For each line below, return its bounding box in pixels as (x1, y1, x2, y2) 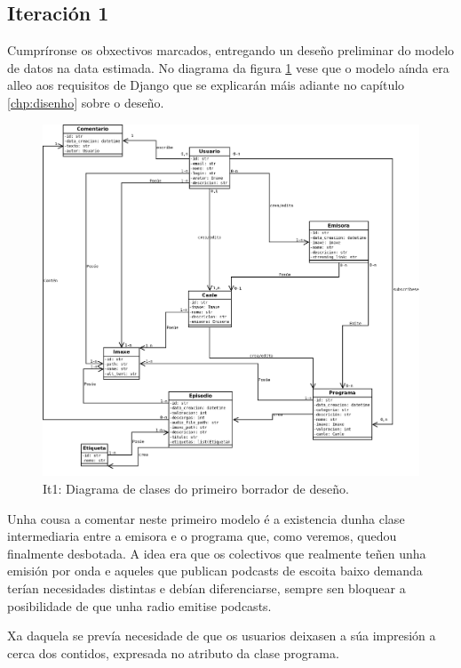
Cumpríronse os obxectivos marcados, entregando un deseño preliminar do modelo (7, 41, 455, 60)
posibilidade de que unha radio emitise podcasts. (7, 596, 272, 615)
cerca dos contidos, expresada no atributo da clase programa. (7, 643, 339, 662)
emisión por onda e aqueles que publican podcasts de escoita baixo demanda (7, 561, 423, 580)
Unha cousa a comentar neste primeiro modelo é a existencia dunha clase (7, 509, 405, 527)
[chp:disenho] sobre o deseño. (7, 93, 164, 111)
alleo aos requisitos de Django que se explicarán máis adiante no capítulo (7, 76, 405, 94)
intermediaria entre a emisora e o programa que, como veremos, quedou (7, 527, 397, 545)
